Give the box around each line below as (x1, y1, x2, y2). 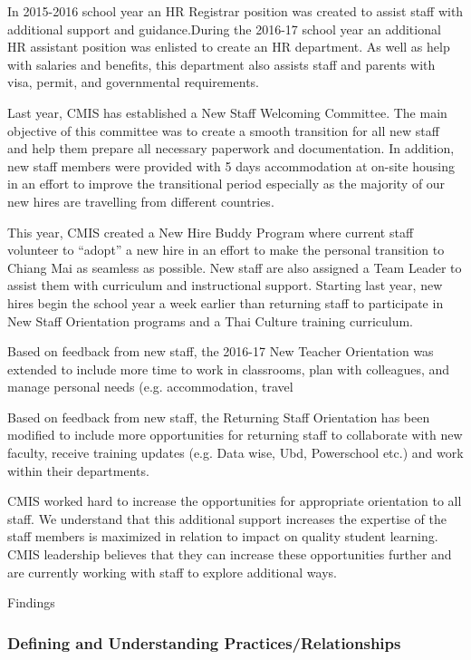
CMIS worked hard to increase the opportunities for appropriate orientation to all (7, 491, 462, 510)
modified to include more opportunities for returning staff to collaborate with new (7, 425, 463, 444)
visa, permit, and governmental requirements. (7, 73, 259, 92)
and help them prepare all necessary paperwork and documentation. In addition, (7, 139, 455, 158)
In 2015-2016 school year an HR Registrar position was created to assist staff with (7, 2, 464, 20)
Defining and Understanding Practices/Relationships (7, 631, 401, 654)
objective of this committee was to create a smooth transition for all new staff (7, 121, 439, 140)
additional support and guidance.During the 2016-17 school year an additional (7, 19, 441, 38)
